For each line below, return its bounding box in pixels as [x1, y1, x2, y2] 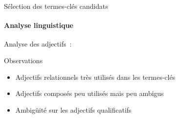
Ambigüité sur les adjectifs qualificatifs [15, 104, 132, 115]
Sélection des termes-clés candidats [4, 1, 108, 11]
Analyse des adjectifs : [4, 39, 72, 49]
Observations [4, 55, 43, 65]
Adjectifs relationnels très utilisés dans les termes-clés [15, 71, 176, 82]
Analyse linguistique [4, 20, 74, 30]
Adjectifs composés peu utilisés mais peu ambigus [15, 88, 164, 98]
